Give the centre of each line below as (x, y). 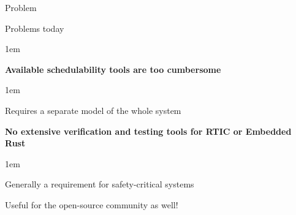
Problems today (35, 28)
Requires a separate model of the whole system (93, 110)
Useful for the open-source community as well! (92, 204)
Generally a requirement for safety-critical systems (100, 184)
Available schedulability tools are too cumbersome (113, 69)
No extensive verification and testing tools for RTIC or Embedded (148, 131)
